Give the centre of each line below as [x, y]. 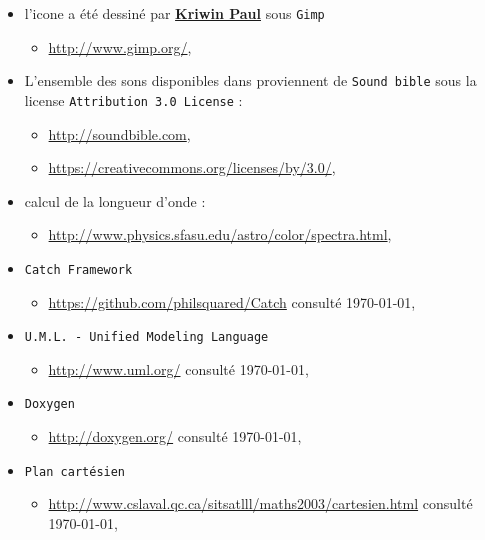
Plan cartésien [75, 471]
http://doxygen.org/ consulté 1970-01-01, [175, 436]
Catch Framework [78, 269]
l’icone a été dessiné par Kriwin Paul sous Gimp [174, 13]
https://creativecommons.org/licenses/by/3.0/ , [192, 167]
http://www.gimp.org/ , [120, 46]
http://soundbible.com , [119, 133]
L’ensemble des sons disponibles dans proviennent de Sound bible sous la [250, 80]
